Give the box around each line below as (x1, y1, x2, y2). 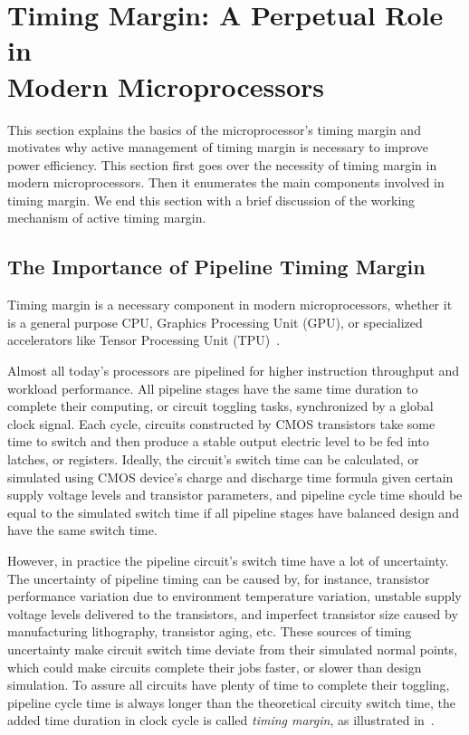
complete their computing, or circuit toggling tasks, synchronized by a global (7, 396, 434, 415)
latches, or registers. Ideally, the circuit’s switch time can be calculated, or (7, 450, 419, 469)
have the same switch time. (7, 520, 158, 539)
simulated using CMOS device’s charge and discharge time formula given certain (7, 467, 454, 486)
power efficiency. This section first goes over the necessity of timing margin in (7, 155, 437, 174)
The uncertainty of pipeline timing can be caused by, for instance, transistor (7, 568, 430, 587)
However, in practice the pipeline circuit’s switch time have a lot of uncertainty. (7, 550, 449, 569)
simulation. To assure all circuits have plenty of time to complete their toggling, (7, 675, 450, 694)
